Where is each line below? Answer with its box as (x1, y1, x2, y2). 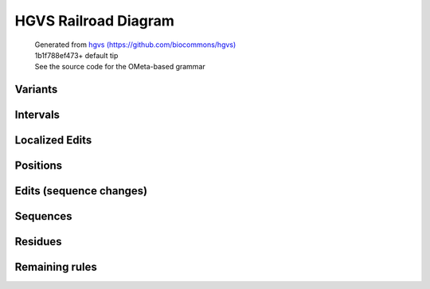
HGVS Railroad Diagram (14, 12, 175, 29)
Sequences (14, 209, 72, 223)
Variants (14, 83, 58, 96)
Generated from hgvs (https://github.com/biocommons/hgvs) (34, 40, 236, 49)
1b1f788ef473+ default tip (34, 50, 119, 60)
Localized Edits (14, 134, 92, 147)
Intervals (14, 108, 60, 122)
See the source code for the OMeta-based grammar (34, 62, 206, 72)
